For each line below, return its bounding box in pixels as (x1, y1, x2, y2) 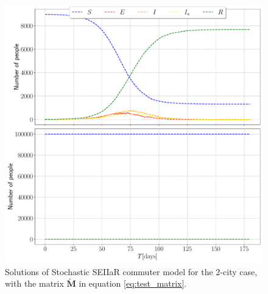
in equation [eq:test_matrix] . (79, 277, 187, 290)
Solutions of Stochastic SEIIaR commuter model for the (5, 265, 213, 278)
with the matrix (5, 277, 64, 290)
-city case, (220, 265, 258, 278)
